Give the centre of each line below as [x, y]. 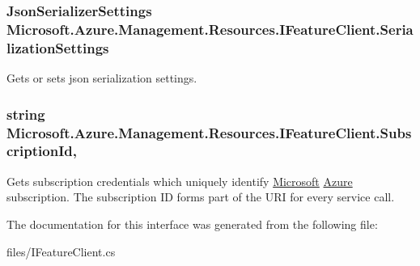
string [26, 114]
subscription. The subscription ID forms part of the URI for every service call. [201, 197]
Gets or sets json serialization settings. [102, 78]
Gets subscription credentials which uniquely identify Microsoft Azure [180, 181]
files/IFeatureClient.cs [61, 251]
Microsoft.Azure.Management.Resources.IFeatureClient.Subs [209, 132]
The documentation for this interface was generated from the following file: [192, 224]
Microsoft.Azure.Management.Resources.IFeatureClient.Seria [210, 29]
